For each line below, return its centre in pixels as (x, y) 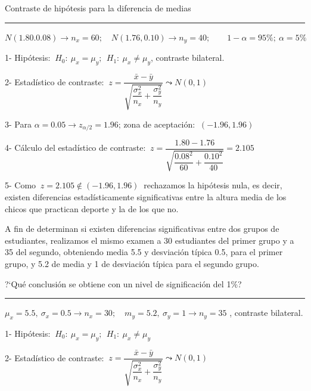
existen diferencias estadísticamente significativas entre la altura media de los (146, 197)
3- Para (18, 124)
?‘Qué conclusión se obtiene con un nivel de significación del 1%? (123, 283)
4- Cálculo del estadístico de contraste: (75, 148)
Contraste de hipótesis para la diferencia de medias (98, 8)
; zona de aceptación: (157, 124)
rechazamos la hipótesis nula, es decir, (213, 185)
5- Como (21, 185)
